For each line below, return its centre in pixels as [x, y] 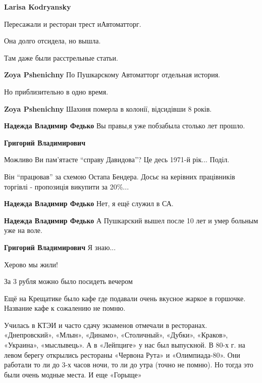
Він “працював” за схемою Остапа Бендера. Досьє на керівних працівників [120, 176]
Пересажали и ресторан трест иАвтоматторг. [73, 23]
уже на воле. [23, 230]
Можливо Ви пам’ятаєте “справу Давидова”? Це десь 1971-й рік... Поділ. [117, 159]
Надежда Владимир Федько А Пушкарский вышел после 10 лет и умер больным [131, 220]
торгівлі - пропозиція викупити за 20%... [67, 186]
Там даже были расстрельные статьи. [61, 57]
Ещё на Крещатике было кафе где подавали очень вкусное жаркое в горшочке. [125, 298]
